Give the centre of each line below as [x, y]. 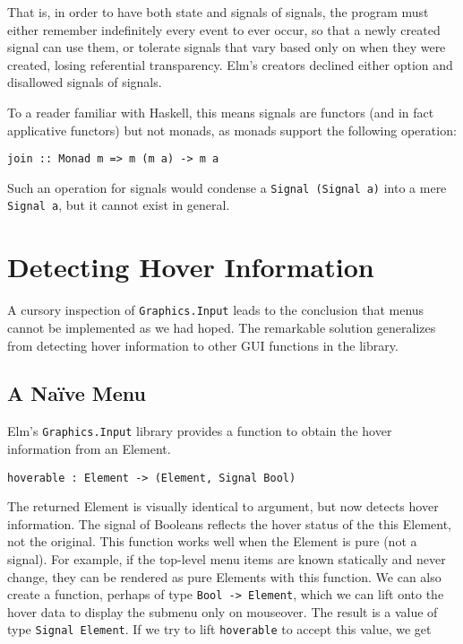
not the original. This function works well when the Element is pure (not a [212, 541]
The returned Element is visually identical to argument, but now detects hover [223, 506]
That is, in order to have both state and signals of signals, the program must [218, 12]
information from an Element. [89, 448]
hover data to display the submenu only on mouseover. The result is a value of [223, 611]
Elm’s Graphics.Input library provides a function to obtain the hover [200, 431]
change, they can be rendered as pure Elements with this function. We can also [224, 576]
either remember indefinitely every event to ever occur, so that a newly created [224, 29]
